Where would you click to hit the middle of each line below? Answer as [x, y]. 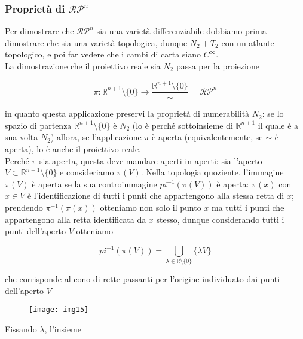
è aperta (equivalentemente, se [207, 137]
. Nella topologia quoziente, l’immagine [212, 172]
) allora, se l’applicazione [96, 137]
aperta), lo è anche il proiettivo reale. [73, 148]
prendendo [24, 207]
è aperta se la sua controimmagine [94, 184]
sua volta [22, 137]
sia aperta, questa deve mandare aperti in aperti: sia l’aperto [151, 160]
